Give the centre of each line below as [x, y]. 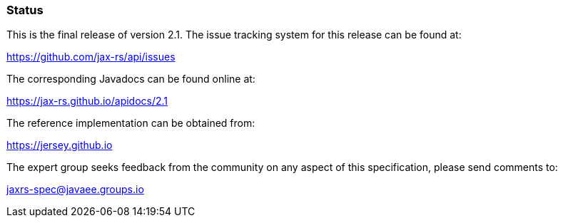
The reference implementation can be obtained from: [131, 123]
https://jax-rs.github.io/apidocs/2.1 [87, 101]
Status [25, 10]
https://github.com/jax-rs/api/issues [91, 57]
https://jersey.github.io [60, 145]
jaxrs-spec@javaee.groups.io [75, 190]
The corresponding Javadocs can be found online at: [131, 79]
